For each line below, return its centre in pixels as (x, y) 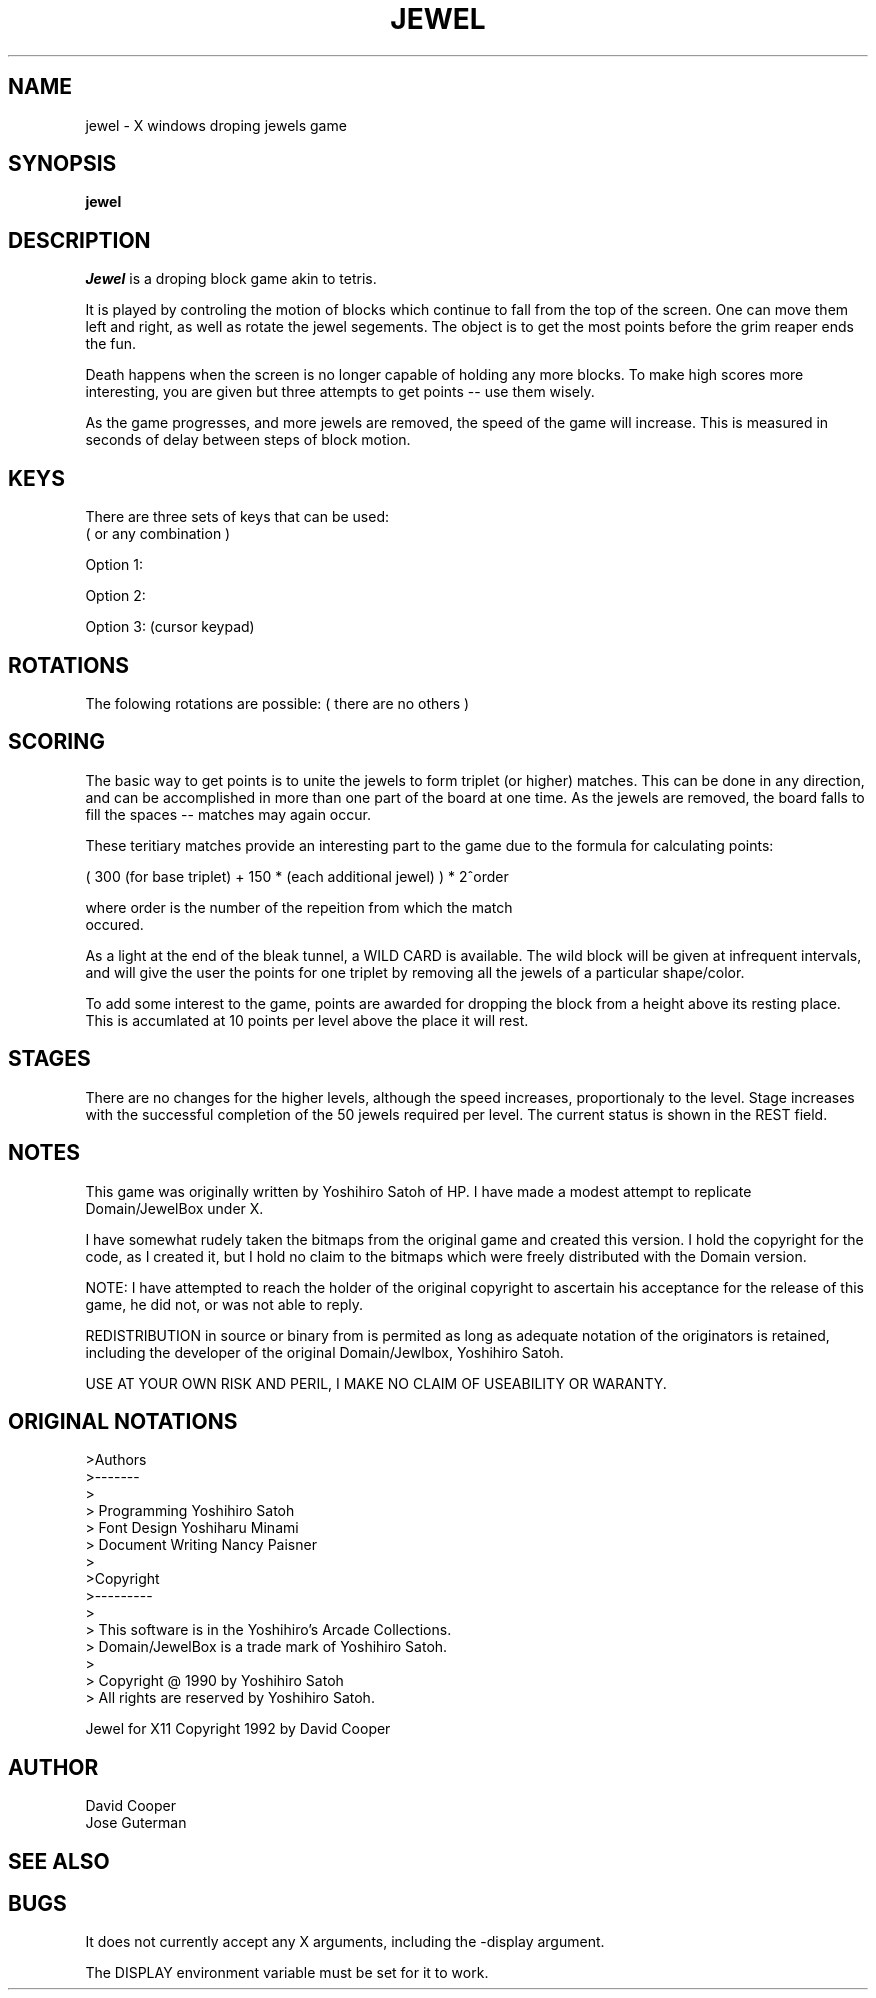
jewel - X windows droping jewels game (216, 125)
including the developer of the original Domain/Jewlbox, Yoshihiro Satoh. (324, 1352)
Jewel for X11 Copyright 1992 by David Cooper (238, 1729)
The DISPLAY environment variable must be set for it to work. (287, 1973)
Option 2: (115, 596)
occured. (114, 924)
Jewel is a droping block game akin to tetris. (231, 279)
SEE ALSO (59, 1861)
